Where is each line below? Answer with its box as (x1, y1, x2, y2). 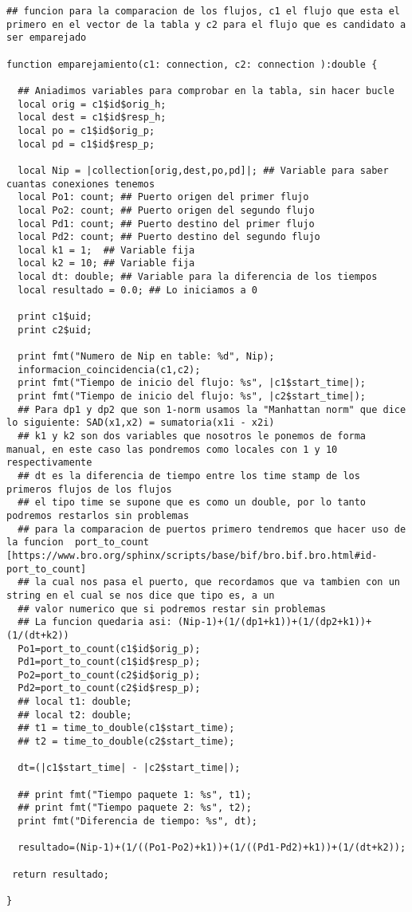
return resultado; (12, 868, 109, 880)
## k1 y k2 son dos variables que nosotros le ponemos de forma (18, 430, 367, 442)
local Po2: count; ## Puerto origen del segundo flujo (18, 204, 315, 216)
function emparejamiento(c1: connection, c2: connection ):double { (6, 58, 378, 70)
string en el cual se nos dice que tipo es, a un (6, 589, 275, 601)
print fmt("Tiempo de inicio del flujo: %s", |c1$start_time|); (18, 377, 367, 389)
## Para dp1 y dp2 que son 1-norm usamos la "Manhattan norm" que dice (18, 403, 406, 415)
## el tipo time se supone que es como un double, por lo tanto (18, 497, 367, 509)
